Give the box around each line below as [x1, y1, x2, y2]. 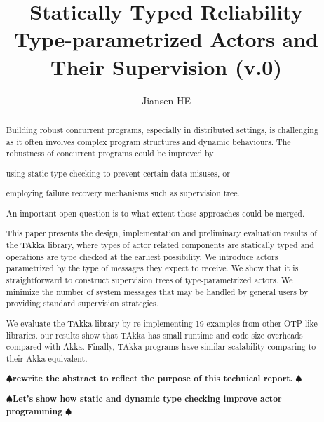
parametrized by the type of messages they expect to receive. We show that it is [6, 262, 299, 274]
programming [6, 404, 62, 417]
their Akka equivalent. [6, 352, 88, 364]
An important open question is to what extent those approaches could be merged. [6, 207, 305, 219]
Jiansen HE [141, 93, 191, 107]
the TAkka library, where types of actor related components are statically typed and [6, 239, 314, 251]
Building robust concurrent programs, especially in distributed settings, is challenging [6, 123, 318, 135]
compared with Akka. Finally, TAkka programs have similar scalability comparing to [6, 341, 316, 353]
